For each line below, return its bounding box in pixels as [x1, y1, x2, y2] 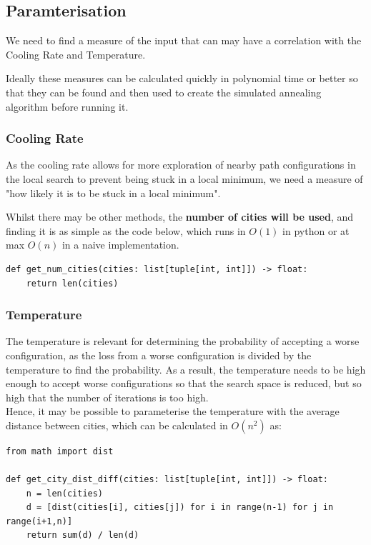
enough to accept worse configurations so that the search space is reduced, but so [6, 376, 362, 391]
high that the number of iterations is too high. [6, 389, 209, 404]
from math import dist [6, 446, 114, 456]
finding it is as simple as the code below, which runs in [6, 223, 246, 238]
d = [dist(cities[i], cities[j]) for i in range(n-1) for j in [26, 502, 334, 513]
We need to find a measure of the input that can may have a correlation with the [6, 33, 362, 48]
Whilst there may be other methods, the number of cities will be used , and [6, 209, 354, 224]
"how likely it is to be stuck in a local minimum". [6, 185, 221, 200]
